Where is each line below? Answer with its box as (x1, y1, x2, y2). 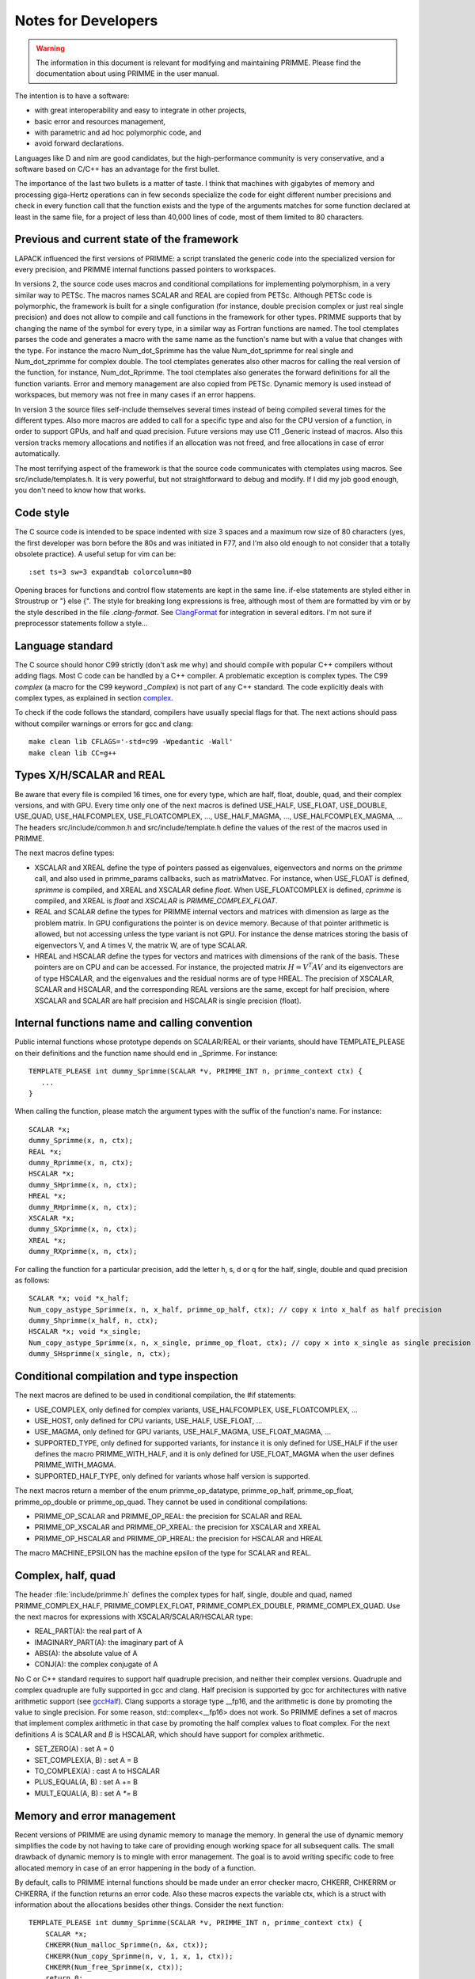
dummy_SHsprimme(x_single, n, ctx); (28, 1350, 171, 1358)
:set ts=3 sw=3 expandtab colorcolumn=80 (28, 568, 192, 577)
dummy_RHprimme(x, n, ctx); (28, 1202, 138, 1211)
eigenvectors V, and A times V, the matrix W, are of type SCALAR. (34, 940, 248, 950)
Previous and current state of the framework (14, 233, 239, 246)
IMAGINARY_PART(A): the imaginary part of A (34, 1637, 184, 1647)
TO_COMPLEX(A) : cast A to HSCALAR (34, 1766, 160, 1776)
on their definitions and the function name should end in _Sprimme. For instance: (14, 1048, 279, 1058)
